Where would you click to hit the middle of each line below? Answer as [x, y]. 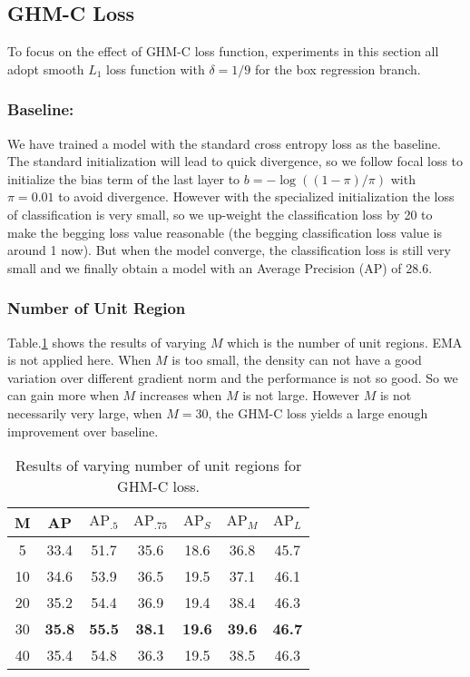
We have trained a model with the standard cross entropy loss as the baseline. [224, 143]
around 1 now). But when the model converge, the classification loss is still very [229, 250]
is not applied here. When [79, 360]
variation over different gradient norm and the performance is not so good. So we [233, 377]
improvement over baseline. [83, 431]
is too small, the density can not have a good [297, 360]
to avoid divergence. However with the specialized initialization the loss [256, 196]
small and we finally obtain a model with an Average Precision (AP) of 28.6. [220, 267]
